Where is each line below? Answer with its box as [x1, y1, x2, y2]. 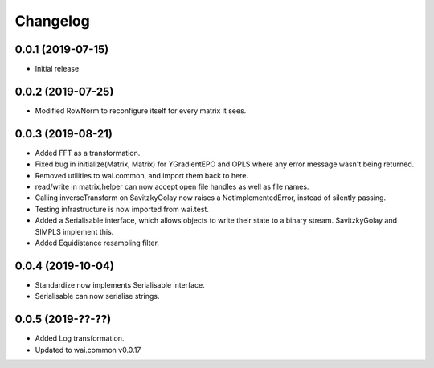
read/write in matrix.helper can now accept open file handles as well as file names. [35, 182, 309, 192]
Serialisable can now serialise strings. [35, 292, 160, 301]
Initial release [35, 64, 80, 74]
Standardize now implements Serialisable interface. [35, 280, 205, 289]
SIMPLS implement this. [35, 227, 114, 236]
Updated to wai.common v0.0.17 [35, 345, 141, 354]
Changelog [14, 12, 90, 30]
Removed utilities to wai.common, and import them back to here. [35, 170, 249, 180]
